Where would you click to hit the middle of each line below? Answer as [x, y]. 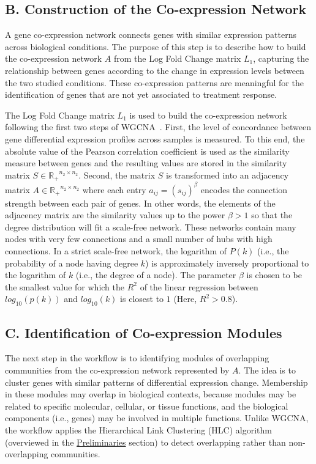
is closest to [142, 299]
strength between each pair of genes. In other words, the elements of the [140, 203]
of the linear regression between [199, 286]
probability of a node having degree [72, 263]
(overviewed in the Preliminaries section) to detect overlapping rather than [145, 442]
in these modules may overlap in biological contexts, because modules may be [151, 394]
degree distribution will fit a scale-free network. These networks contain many [151, 226]
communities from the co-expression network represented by [117, 370]
